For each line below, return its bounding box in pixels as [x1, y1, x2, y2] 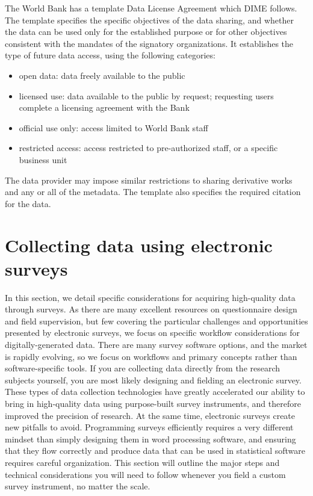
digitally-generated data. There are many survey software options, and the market [5, 338, 308, 350]
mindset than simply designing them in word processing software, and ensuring [5, 432, 296, 445]
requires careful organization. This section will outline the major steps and [5, 456, 280, 468]
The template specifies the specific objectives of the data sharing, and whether [5, 13, 294, 26]
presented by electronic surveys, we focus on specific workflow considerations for [5, 326, 300, 339]
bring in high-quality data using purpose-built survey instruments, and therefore [5, 397, 301, 409]
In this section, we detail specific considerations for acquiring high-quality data [5, 291, 296, 303]
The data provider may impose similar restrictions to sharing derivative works [5, 173, 293, 186]
